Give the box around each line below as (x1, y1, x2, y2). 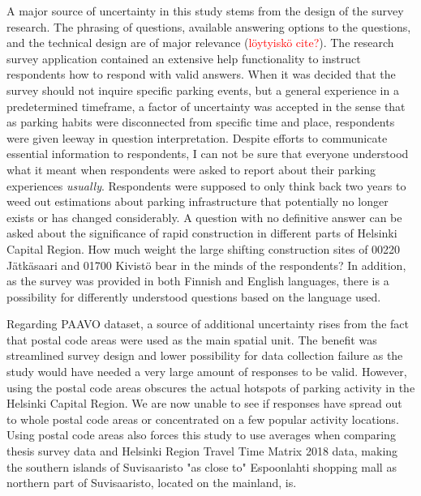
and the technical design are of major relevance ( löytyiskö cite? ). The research (6, 34, 394, 51)
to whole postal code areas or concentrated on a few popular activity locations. (6, 410, 399, 427)
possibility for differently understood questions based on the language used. (6, 288, 381, 305)
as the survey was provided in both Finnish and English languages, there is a (6, 272, 389, 289)
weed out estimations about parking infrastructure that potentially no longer (6, 193, 389, 210)
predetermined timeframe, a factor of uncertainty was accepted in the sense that (6, 97, 406, 114)
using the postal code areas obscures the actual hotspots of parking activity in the (6, 378, 415, 396)
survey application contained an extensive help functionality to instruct (6, 49, 361, 66)
